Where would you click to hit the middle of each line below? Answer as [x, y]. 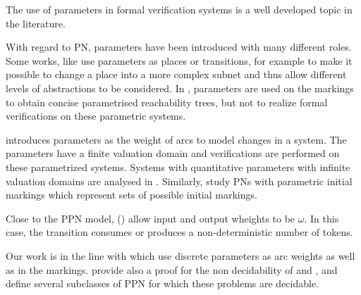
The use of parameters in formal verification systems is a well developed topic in [179, 9]
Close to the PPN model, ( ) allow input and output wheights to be [151, 218]
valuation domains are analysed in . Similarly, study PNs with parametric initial [179, 181]
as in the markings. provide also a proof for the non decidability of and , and [172, 269]
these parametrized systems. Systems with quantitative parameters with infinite [178, 167]
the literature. [36, 23]
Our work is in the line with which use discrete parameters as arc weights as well [180, 255]
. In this [322, 218]
